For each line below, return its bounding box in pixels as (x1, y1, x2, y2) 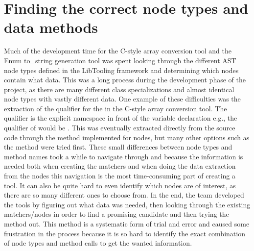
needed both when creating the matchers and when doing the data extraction (4, 161, 236, 171)
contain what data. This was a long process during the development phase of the (4, 75, 246, 85)
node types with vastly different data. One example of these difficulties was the (4, 94, 241, 104)
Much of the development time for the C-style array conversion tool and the (4, 46, 232, 56)
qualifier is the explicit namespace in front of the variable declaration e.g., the (4, 113, 237, 123)
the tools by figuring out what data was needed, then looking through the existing (4, 199, 251, 209)
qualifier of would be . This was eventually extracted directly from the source (4, 123, 235, 133)
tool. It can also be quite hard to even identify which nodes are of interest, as (4, 180, 236, 190)
